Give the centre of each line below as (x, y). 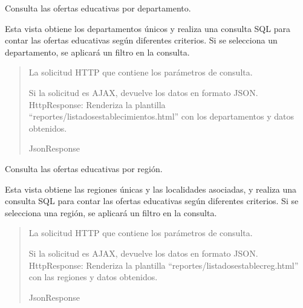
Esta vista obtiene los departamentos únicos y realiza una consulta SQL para (148, 28)
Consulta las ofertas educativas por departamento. (98, 8)
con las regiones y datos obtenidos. (93, 277)
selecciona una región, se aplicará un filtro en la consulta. (111, 212)
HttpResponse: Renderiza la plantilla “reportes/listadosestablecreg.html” (164, 265)
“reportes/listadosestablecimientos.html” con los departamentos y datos (161, 116)
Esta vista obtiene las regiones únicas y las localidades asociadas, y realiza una (151, 189)
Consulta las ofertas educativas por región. (84, 168)
